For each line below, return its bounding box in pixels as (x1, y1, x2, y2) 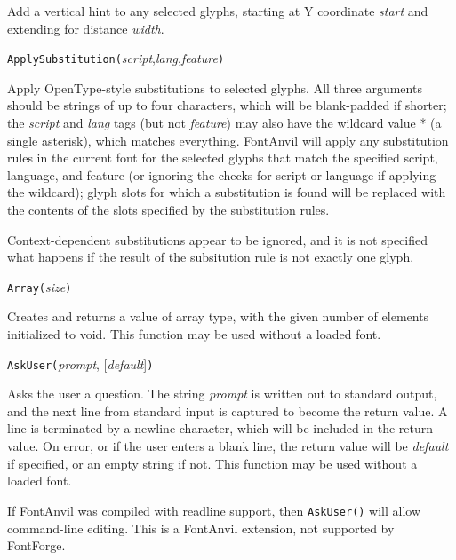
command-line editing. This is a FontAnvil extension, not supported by (7, 518, 395, 537)
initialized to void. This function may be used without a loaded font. (7, 325, 381, 343)
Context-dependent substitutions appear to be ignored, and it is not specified (7, 230, 428, 248)
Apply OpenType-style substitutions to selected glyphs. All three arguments (7, 78, 422, 97)
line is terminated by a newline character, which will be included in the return (7, 419, 434, 438)
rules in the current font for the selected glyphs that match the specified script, (7, 148, 438, 167)
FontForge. (7, 536, 66, 555)
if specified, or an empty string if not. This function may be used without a (7, 454, 418, 472)
